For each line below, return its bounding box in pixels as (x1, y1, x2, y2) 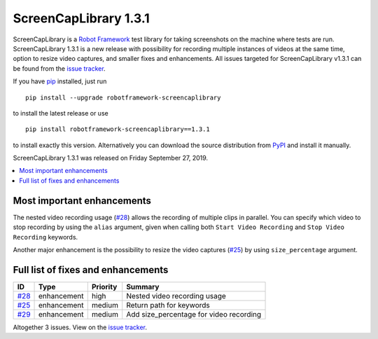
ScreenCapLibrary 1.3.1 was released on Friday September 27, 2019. (13, 154, 209, 162)
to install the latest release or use (13, 109, 108, 117)
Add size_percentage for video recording (126, 309, 262, 319)
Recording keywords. (13, 233, 78, 241)
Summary (126, 282, 160, 291)
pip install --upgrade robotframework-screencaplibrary (25, 93, 221, 102)
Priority (91, 282, 118, 291)
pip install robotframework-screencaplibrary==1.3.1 (25, 125, 210, 133)
